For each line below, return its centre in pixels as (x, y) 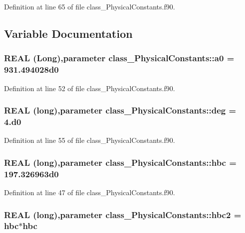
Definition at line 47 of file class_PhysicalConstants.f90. (90, 192)
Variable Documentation (68, 33)
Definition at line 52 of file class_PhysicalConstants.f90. (90, 88)
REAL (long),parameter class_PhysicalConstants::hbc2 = (123, 214)
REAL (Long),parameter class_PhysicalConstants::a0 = (119, 58)
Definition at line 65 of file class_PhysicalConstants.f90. (90, 6)
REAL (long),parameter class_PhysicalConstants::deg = (120, 110)
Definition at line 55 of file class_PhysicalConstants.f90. (90, 140)
